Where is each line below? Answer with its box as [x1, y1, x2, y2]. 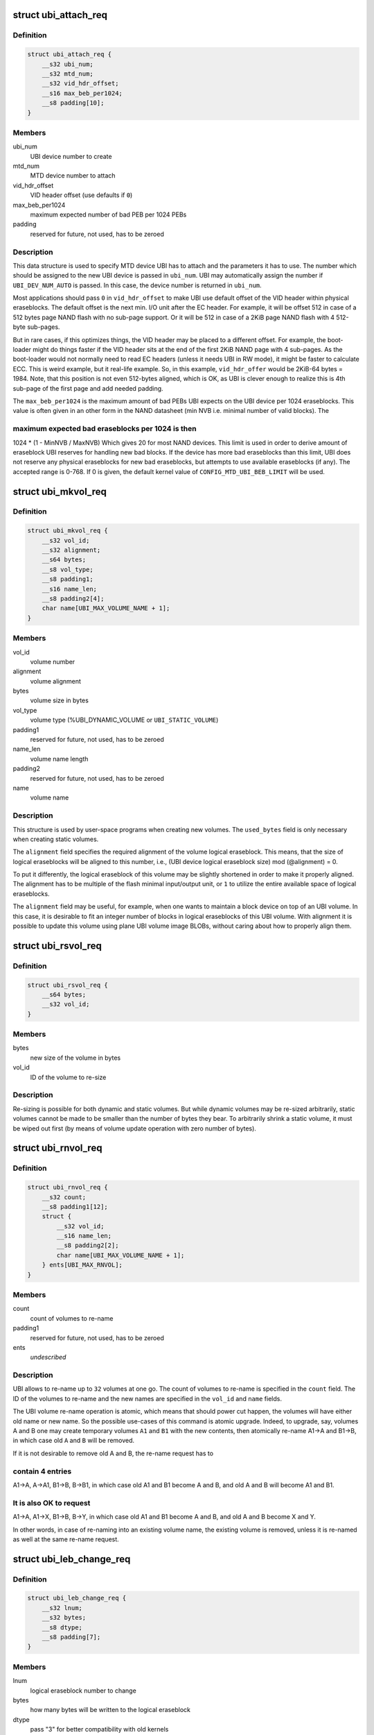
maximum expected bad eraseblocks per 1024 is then [12, 424, 197, 434]
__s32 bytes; [42, 1614, 87, 1622]
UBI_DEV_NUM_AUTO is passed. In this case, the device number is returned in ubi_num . [12, 281, 262, 289]
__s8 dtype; [42, 1623, 83, 1631]
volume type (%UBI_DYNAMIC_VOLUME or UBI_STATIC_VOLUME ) [30, 716, 219, 725]
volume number [30, 657, 75, 666]
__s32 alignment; [42, 546, 101, 555]
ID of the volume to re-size [30, 1073, 107, 1081]
